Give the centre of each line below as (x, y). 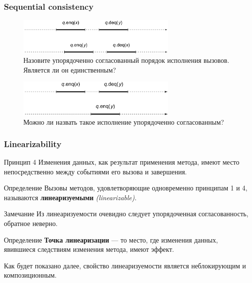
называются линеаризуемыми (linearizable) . (70, 197)
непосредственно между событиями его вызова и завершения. (95, 171)
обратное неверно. (31, 223)
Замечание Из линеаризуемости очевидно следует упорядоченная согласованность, (126, 214)
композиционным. (30, 275)
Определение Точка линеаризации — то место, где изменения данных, (111, 239)
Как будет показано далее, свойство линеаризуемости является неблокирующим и (125, 265)
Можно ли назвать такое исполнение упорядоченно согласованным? (124, 122)
